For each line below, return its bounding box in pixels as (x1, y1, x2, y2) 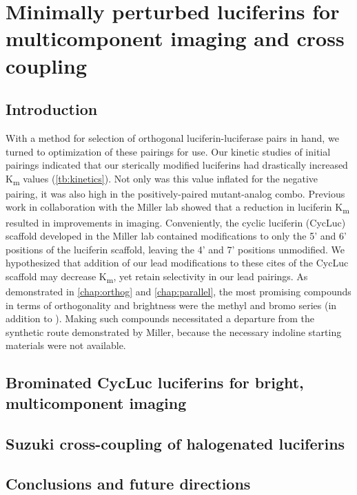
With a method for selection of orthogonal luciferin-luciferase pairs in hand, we (6, 130, 339, 145)
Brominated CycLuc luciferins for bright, (6, 372, 304, 393)
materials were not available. (6, 338, 126, 352)
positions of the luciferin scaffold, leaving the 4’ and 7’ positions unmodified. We (6, 242, 345, 256)
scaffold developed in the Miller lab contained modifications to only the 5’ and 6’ (6, 229, 347, 243)
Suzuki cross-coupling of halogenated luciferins (6, 432, 345, 454)
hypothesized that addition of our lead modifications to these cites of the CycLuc (6, 255, 349, 270)
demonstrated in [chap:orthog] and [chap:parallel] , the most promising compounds (6, 284, 351, 299)
